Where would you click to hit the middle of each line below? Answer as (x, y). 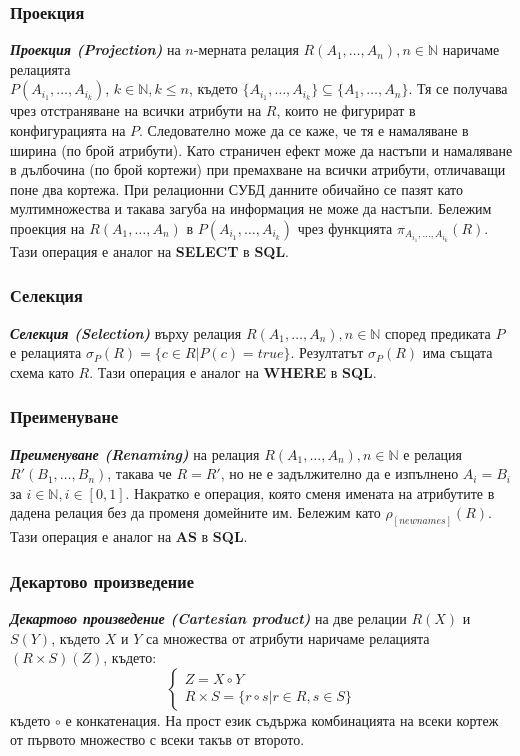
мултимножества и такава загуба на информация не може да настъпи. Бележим (251, 208)
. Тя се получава (458, 88)
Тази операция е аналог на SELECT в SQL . (150, 250)
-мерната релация (246, 49)
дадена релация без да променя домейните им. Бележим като (195, 512)
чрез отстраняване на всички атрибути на (136, 110)
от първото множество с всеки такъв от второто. (157, 739)
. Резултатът (327, 352)
